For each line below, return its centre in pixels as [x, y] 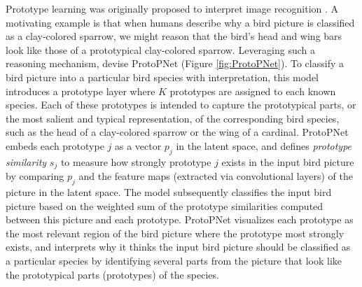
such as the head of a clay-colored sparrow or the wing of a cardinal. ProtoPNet [177, 132]
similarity [26, 161]
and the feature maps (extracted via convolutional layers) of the [216, 176]
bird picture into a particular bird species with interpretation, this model [162, 77]
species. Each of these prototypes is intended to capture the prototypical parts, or [181, 105]
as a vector [138, 145]
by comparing [35, 176]
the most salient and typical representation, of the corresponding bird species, [173, 118]
